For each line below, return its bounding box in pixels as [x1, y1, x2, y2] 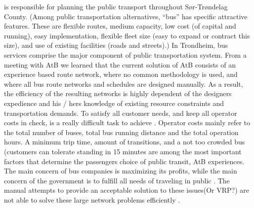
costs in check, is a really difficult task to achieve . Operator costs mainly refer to [4, 117, 250, 128]
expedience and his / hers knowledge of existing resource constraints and [4, 98, 224, 108]
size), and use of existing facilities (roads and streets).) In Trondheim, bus [4, 40, 228, 50]
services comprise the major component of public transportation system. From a [4, 49, 247, 60]
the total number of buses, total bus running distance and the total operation [4, 127, 239, 137]
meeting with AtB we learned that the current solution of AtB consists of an [4, 59, 236, 69]
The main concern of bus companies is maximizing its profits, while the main [4, 166, 237, 176]
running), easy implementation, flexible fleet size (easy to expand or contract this [4, 30, 250, 40]
